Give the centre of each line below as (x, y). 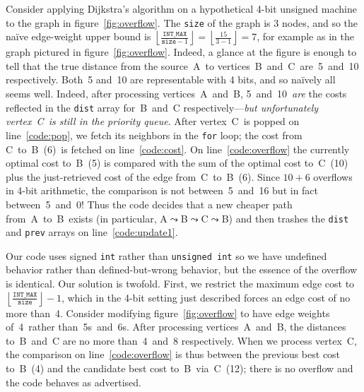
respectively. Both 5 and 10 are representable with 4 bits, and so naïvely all (171, 79)
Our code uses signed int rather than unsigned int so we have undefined (166, 255)
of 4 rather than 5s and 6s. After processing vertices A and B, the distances (176, 327)
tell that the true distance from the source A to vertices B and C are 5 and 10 (182, 65)
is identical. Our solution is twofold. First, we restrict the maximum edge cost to (180, 284)
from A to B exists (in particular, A (87, 218)
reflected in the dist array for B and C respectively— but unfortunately (162, 107)
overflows (333, 176)
